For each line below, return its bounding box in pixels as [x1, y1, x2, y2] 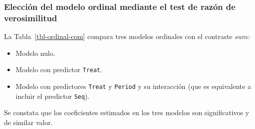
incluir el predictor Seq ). [15, 90, 89, 101]
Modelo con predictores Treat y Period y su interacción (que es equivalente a [15, 81, 251, 91]
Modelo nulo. [15, 47, 55, 58]
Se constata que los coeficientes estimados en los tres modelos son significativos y [4, 107, 249, 118]
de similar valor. [4, 117, 53, 127]
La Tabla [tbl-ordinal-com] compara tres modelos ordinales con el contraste [4, 31, 233, 42]
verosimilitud [4, 11, 57, 24]
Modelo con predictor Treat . [15, 64, 102, 75]
